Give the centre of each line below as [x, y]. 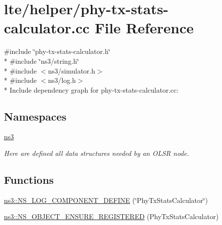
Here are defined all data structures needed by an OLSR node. [97, 153]
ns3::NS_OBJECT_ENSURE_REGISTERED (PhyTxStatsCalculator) [111, 216]
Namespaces [35, 116]
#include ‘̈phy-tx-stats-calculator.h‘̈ [57, 51]
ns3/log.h [62, 80]
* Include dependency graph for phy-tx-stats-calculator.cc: [91, 89]
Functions [29, 180]
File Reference [144, 28]
